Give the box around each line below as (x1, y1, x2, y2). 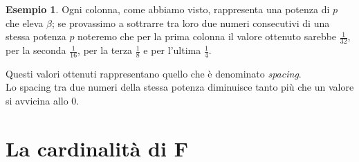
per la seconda (6, 43, 66, 57)
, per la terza (77, 43, 133, 57)
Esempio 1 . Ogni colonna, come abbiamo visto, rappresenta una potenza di (6, 2, 330, 16)
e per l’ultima (143, 43, 201, 57)
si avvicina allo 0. (6, 93, 80, 108)
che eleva (6, 15, 44, 30)
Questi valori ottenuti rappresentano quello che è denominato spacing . (6, 66, 302, 80)
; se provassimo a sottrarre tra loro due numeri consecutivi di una (52, 15, 330, 30)
